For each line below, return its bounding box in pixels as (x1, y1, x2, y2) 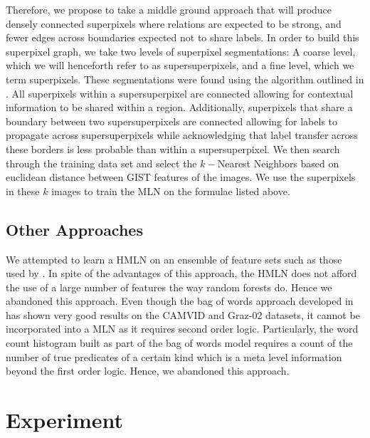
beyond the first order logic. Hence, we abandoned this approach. (6, 363, 290, 378)
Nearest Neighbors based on (217, 155, 339, 170)
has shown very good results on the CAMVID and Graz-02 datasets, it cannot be (6, 307, 360, 322)
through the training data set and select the (6, 155, 197, 170)
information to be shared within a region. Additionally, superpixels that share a (6, 100, 353, 115)
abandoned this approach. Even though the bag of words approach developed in (6, 293, 354, 308)
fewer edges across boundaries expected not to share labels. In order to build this (6, 30, 359, 45)
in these (6, 183, 40, 198)
